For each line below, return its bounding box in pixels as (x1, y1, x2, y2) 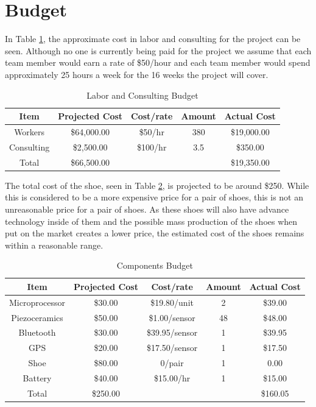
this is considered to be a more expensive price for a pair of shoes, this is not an (5, 191, 303, 203)
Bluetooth (18, 326, 56, 339)
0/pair (160, 356, 184, 369)
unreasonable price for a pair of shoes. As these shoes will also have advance (5, 202, 289, 215)
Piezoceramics (11, 311, 63, 324)
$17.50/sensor (146, 341, 198, 354)
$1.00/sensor (149, 311, 195, 324)
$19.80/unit (150, 296, 194, 308)
